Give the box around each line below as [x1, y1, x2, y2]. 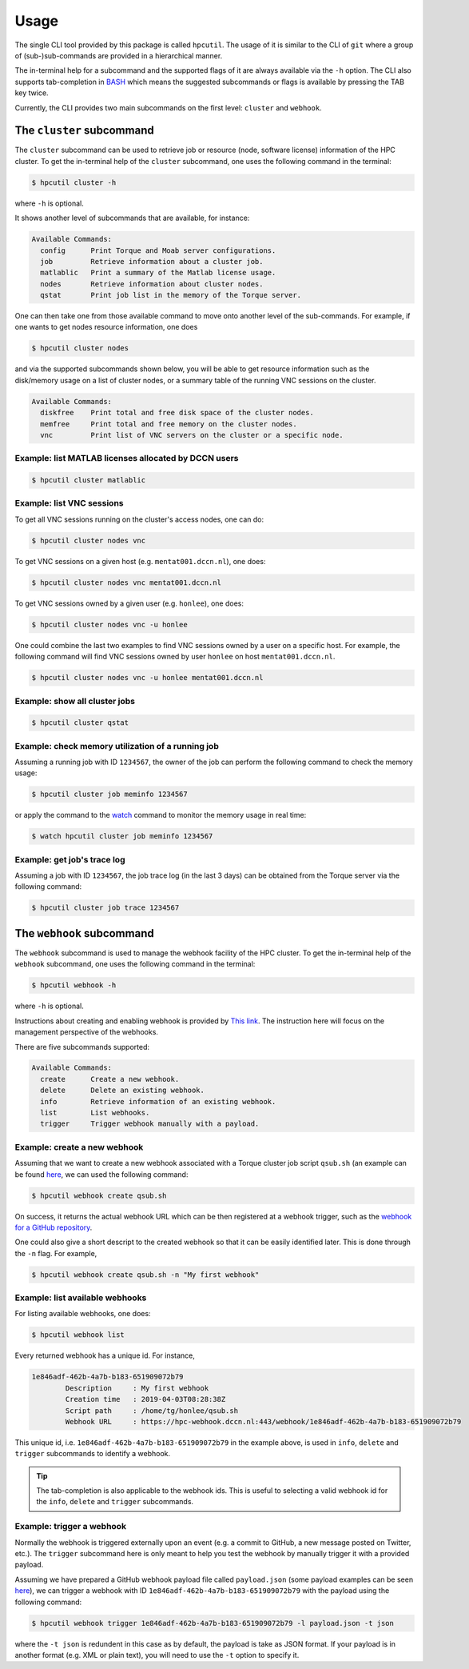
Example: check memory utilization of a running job [14, 740, 219, 751]
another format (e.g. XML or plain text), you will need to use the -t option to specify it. [14, 1650, 300, 1659]
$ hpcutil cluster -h [31, 178, 117, 187]
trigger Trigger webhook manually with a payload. [40, 1119, 260, 1128]
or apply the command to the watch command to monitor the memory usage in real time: [14, 810, 307, 820]
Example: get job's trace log [14, 854, 125, 865]
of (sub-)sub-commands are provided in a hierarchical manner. [14, 50, 223, 60]
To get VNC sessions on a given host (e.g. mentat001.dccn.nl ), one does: [14, 556, 266, 566]
